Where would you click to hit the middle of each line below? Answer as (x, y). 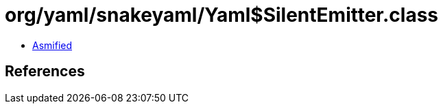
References (45, 72)
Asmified (52, 45)
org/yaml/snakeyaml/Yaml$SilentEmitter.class (222, 15)
